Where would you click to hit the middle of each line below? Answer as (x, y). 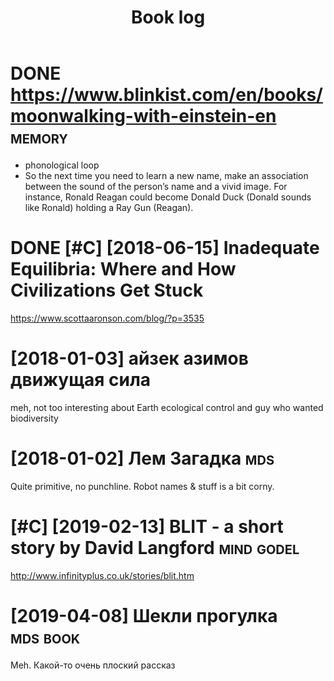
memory (39, 137)
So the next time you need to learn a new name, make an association (166, 175)
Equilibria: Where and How (123, 269)
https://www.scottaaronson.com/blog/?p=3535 (107, 318)
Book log (168, 17)
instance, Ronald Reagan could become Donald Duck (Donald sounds (168, 197)
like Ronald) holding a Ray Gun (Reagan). (109, 207)
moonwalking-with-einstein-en (143, 116)
